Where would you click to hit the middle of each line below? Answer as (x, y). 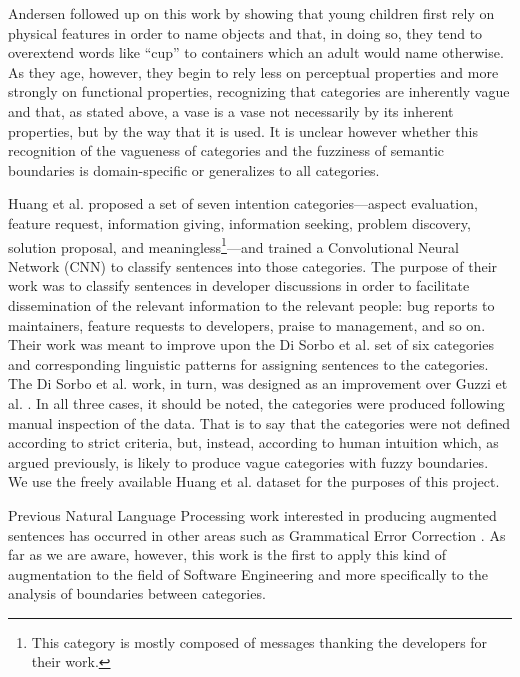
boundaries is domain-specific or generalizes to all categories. (194, 169)
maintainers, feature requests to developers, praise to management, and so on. (247, 324)
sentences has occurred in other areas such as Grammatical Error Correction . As (257, 534)
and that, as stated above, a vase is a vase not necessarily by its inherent (231, 110)
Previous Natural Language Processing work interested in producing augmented (252, 514)
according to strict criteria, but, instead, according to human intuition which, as (253, 442)
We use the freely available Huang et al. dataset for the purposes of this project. (254, 481)
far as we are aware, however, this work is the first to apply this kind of (227, 554)
